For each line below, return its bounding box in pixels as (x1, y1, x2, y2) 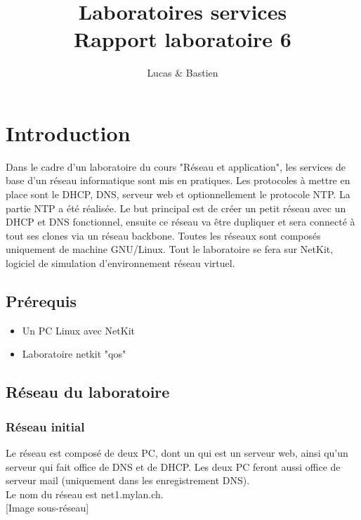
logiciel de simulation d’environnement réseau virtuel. (6, 256, 235, 270)
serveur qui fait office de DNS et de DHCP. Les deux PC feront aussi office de (6, 459, 341, 474)
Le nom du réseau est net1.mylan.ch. (6, 486, 164, 501)
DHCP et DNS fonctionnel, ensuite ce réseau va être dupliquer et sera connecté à (6, 214, 355, 229)
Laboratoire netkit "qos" (22, 346, 126, 361)
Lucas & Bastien (147, 65, 218, 80)
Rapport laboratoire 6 (74, 25, 291, 53)
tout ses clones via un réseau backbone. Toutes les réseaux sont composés (6, 228, 321, 242)
